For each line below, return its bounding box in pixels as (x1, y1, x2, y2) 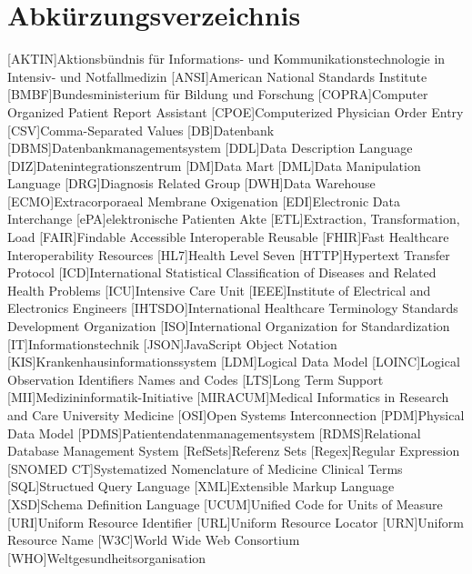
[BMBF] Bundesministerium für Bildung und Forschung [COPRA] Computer (7, 85, 428, 104)
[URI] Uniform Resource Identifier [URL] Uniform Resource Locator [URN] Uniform (7, 512, 464, 531)
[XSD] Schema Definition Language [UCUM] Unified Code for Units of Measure (7, 494, 443, 513)
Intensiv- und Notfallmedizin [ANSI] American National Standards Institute (7, 66, 427, 86)
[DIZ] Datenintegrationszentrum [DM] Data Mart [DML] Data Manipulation (7, 156, 421, 175)
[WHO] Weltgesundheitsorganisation (7, 548, 206, 567)
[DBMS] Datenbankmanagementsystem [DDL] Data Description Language (7, 138, 413, 157)
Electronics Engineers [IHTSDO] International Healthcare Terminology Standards (7, 298, 458, 317)
